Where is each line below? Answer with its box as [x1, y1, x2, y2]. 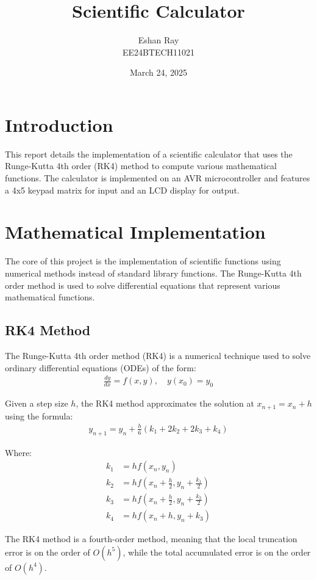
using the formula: [5, 409, 73, 422]
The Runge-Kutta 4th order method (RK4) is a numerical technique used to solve [5, 349, 311, 361]
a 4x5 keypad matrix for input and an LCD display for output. [5, 183, 240, 196]
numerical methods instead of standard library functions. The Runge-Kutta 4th [5, 266, 302, 279]
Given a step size [5, 397, 68, 410]
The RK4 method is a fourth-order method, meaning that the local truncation [5, 532, 297, 545]
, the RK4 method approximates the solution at [76, 397, 254, 410]
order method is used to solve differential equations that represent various [5, 278, 280, 291]
